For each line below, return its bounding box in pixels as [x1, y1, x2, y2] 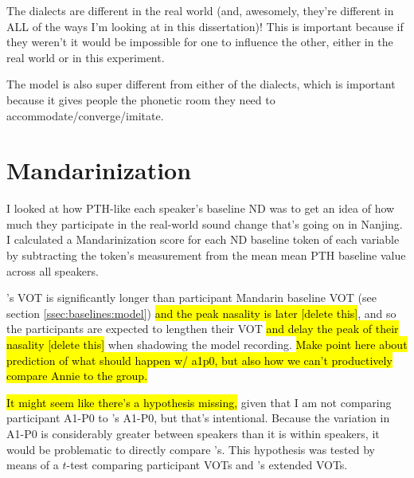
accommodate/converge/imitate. [6, 107, 164, 123]
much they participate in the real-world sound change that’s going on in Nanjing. [6, 215, 403, 232]
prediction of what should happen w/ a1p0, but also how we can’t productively [6, 351, 393, 368]
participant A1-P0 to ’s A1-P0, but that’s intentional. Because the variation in [6, 409, 390, 426]
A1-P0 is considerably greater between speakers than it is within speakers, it [6, 425, 380, 441]
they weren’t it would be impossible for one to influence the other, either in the [6, 33, 393, 50]
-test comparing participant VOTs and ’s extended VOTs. [66, 456, 348, 473]
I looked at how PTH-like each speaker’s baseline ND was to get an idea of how [6, 200, 395, 217]
